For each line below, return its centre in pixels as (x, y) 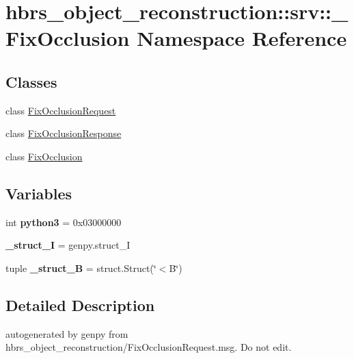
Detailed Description (80, 305)
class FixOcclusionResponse (64, 133)
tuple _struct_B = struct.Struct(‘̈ (81, 268)
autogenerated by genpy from (67, 333)
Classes (31, 81)
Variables (39, 193)
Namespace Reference (242, 38)
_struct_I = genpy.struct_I (68, 245)
